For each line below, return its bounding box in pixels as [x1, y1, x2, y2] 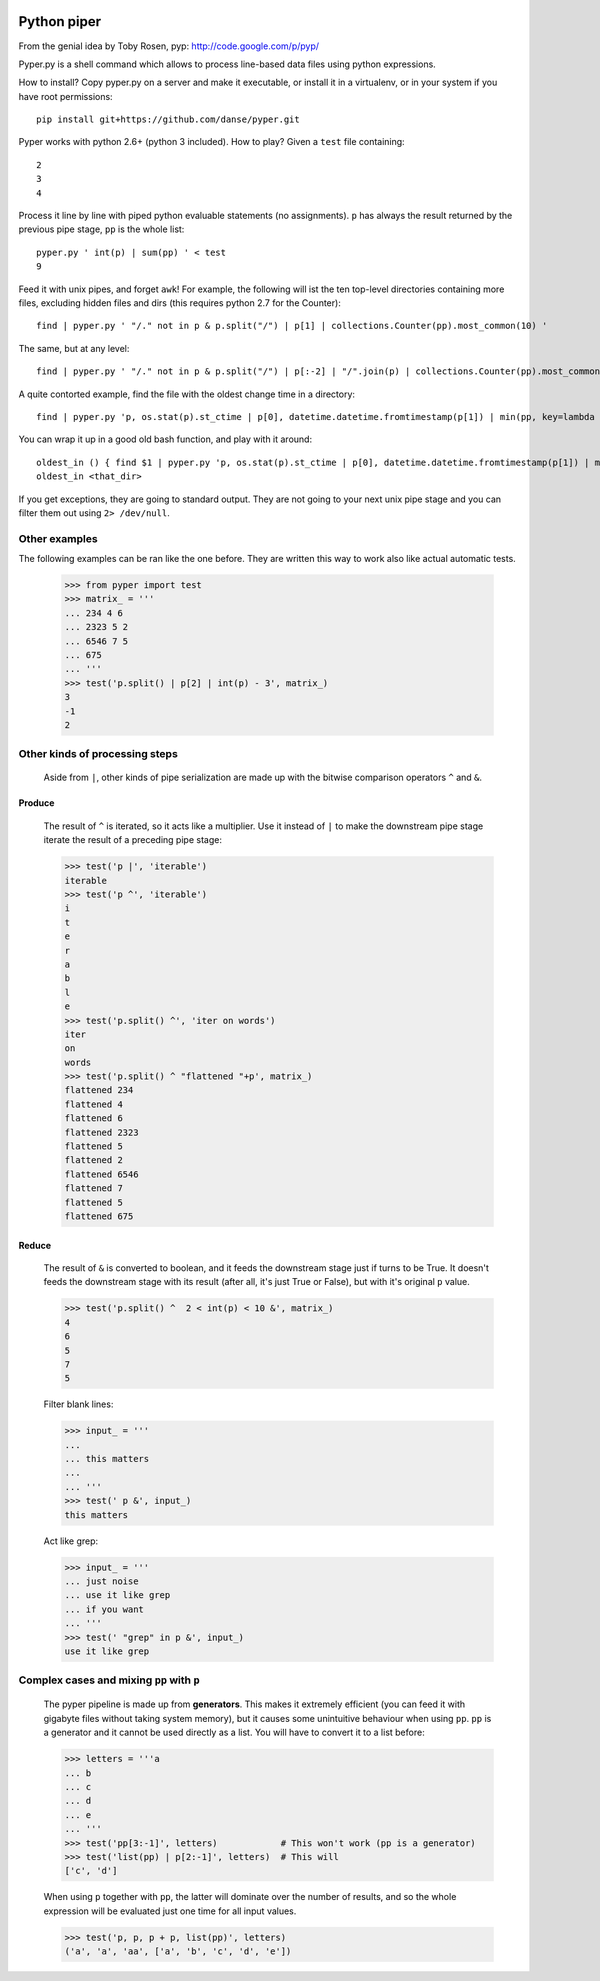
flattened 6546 [64, 1168, 139, 1180]
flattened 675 [64, 1211, 134, 1222]
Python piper [18, 13, 102, 30]
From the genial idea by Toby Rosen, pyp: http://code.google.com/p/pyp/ [18, 40, 320, 52]
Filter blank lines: [43, 1398, 114, 1410]
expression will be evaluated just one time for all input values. [43, 1905, 297, 1917]
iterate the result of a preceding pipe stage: [43, 834, 222, 846]
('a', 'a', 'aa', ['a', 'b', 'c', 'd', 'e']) [64, 1946, 292, 1957]
